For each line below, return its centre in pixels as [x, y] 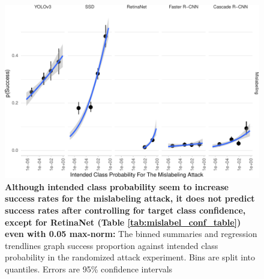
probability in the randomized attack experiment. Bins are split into [130, 257]
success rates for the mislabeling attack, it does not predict [130, 198]
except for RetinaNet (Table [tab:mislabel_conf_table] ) [123, 222]
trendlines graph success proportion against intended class [112, 245]
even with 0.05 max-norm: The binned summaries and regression [131, 234]
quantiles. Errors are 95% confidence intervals [89, 269]
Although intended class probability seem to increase [117, 186]
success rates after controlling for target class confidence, [125, 210]
